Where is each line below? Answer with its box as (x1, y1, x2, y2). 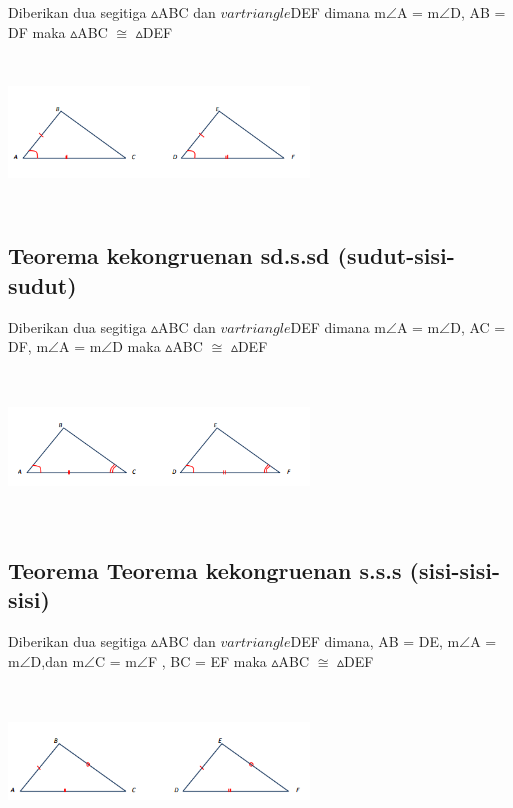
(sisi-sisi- (409, 554, 500, 585)
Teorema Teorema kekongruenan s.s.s (8, 554, 402, 585)
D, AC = (450, 316, 506, 337)
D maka (112, 336, 161, 357)
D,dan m (30, 650, 85, 671)
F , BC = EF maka (147, 650, 267, 671)
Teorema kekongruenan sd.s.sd (8, 240, 330, 271)
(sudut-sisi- (337, 240, 455, 271)
